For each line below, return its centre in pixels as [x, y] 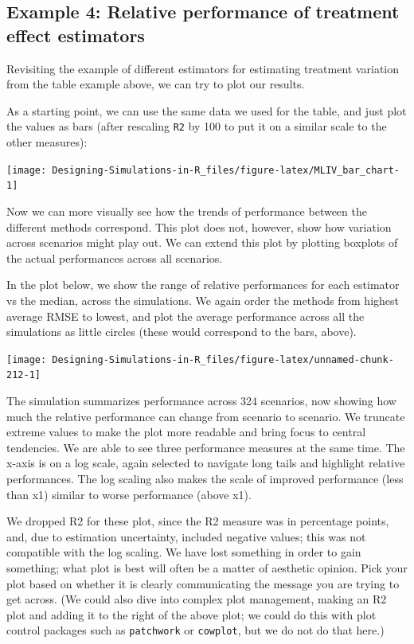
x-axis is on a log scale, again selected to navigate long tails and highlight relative [206, 463]
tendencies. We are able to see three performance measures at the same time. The [206, 447]
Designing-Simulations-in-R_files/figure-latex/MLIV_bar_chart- [226, 170]
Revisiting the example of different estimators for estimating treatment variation [203, 68]
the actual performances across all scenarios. [115, 258]
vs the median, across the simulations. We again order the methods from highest [203, 300]
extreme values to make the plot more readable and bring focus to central [186, 432]
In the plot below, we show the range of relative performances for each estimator [203, 285]
